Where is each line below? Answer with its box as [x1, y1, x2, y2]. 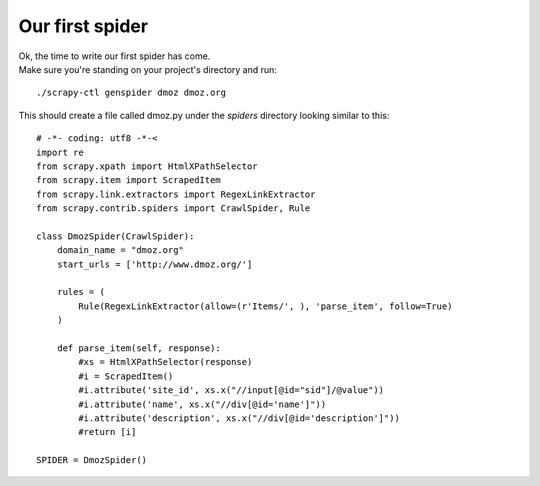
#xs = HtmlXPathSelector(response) [78, 356, 253, 368]
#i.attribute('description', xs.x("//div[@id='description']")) [78, 412, 400, 424]
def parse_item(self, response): [56, 342, 222, 354]
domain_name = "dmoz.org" [56, 245, 185, 256]
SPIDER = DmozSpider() [36, 455, 148, 466]
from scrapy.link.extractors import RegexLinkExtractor [36, 188, 316, 200]
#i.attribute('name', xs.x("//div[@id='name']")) [78, 398, 327, 410]
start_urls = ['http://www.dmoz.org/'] [56, 258, 253, 270]
